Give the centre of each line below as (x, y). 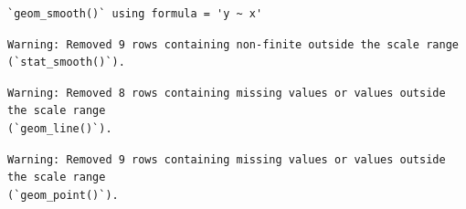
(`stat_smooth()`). (66, 63)
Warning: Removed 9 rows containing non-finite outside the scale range (233, 44)
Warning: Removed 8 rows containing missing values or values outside (227, 93)
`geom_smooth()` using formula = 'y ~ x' (135, 14)
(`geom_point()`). (63, 195)
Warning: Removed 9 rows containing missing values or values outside (227, 159)
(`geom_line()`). (60, 128)
